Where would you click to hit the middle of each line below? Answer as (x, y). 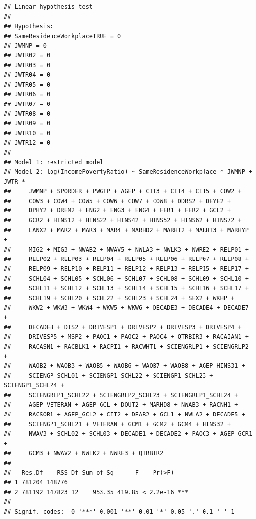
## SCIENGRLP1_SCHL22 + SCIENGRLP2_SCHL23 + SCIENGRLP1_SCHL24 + (121, 395)
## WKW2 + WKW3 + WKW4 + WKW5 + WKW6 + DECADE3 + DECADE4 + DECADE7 (126, 308)
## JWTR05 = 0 (27, 84)
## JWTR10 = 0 (27, 133)
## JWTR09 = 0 (27, 124)
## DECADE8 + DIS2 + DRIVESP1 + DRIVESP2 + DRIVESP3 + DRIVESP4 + (123, 327)
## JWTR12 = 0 (27, 143)
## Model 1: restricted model (54, 162)
